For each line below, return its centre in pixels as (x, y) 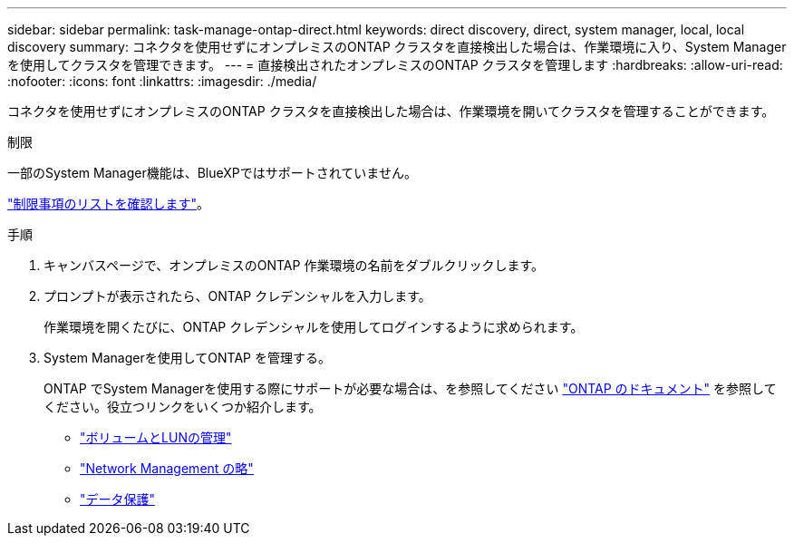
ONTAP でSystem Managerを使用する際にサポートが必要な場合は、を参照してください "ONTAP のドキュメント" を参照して (410, 388)
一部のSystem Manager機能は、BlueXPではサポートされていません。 (212, 173)
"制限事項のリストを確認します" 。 (109, 204)
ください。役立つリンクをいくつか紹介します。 (183, 407)
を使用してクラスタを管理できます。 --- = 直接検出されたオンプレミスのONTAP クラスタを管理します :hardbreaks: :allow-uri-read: (395, 65)
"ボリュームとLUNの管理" (156, 437)
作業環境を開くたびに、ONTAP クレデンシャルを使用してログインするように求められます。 (314, 327)
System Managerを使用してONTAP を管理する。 (187, 358)
